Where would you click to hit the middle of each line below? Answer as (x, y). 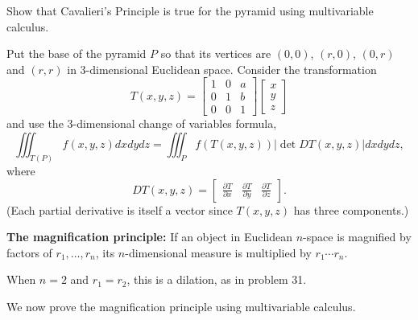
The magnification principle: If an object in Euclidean (150, 237)
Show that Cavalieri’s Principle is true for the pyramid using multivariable (190, 10)
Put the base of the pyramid (77, 53)
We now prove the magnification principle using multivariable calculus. (181, 306)
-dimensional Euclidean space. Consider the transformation (231, 69)
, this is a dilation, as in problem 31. (217, 279)
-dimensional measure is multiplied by (218, 252)
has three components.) (351, 209)
